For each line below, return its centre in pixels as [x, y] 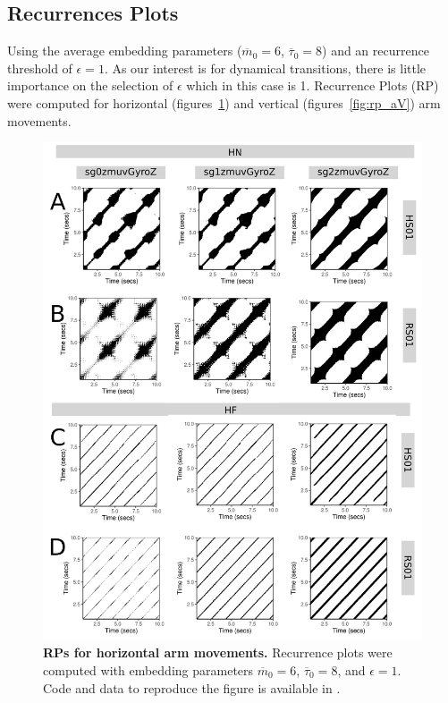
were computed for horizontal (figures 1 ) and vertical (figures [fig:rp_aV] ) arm [224, 102]
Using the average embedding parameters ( [125, 51]
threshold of [40, 68]
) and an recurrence [376, 51]
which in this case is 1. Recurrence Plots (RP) [313, 85]
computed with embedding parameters [148, 669]
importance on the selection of [90, 85]
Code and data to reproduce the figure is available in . [192, 687]
